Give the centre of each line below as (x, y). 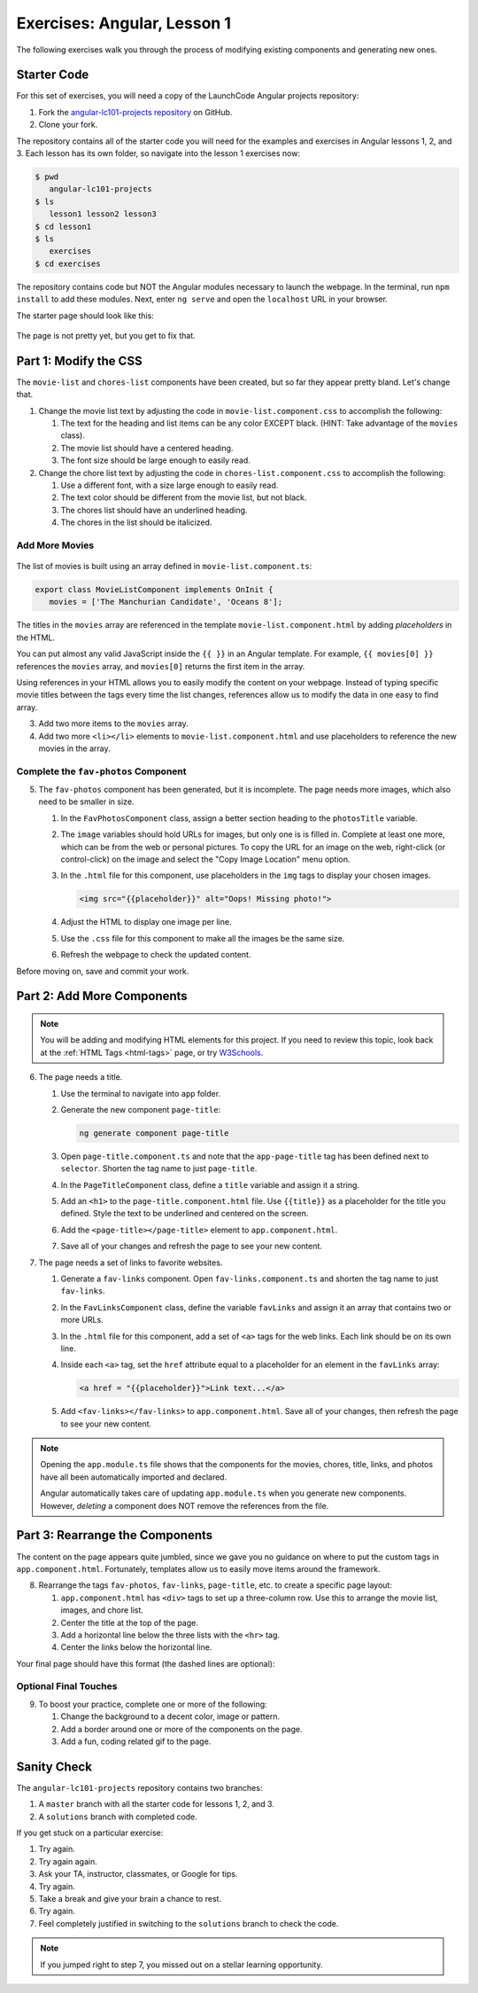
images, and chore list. (102, 1610)
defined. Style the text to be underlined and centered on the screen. (185, 1214)
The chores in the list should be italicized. (136, 522)
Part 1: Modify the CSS (79, 360)
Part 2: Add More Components (102, 996)
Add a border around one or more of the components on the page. (181, 1729)
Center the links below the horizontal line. (136, 1647)
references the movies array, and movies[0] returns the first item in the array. (161, 666)
